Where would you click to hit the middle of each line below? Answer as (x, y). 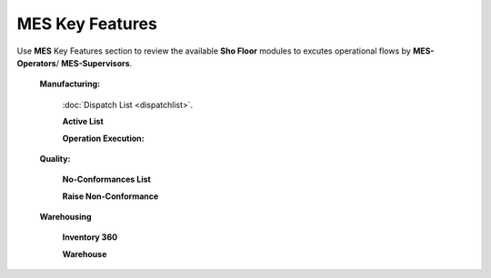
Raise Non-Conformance (110, 196)
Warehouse (85, 253)
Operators (36, 63)
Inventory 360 (90, 237)
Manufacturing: (70, 84)
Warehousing (65, 217)
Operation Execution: (103, 138)
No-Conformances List (107, 179)
